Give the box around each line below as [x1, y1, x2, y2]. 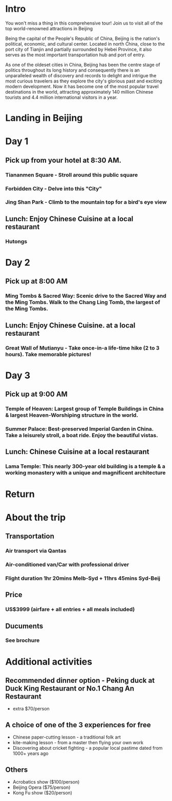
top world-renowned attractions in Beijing [5, 25, 93, 31]
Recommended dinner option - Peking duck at [5, 676, 155, 685]
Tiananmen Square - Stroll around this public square [5, 171, 138, 178]
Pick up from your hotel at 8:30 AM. [5, 156, 122, 164]
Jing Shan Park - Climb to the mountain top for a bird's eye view [5, 199, 167, 206]
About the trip [5, 511, 66, 523]
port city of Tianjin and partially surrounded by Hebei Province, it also [5, 46, 152, 52]
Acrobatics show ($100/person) [12, 779, 80, 785]
